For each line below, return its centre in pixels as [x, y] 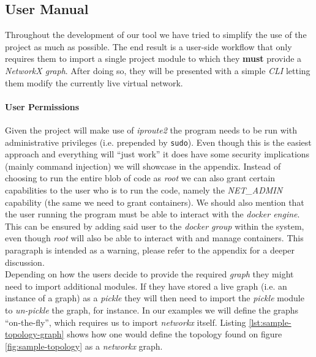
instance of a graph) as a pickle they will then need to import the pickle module [155, 298]
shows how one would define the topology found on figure [175, 334]
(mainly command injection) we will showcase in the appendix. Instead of [143, 166]
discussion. [25, 262]
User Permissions [42, 106]
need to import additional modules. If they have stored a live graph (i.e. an [146, 286]
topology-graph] [35, 334]
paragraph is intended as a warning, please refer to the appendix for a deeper [150, 250]
